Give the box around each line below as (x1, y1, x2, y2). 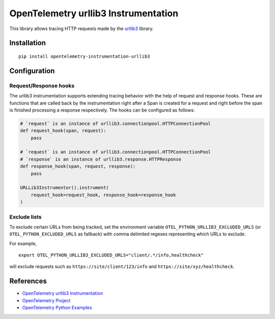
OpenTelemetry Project (22, 297, 71, 303)
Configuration (9, 66, 55, 75)
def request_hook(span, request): (20, 128, 106, 134)
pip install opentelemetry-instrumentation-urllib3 (18, 54, 150, 59)
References (9, 277, 47, 285)
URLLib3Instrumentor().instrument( (20, 185, 109, 191)
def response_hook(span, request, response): (20, 164, 136, 169)
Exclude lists (9, 213, 42, 220)
